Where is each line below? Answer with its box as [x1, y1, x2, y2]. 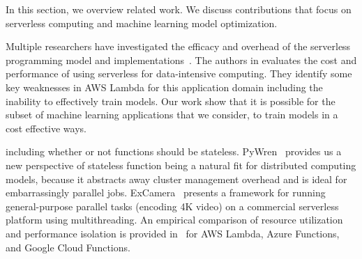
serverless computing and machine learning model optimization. [6, 15, 278, 30]
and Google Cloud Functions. [6, 240, 130, 254]
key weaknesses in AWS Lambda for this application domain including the [6, 79, 323, 94]
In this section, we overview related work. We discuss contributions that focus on [6, 2, 352, 16]
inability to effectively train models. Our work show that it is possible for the [6, 93, 335, 108]
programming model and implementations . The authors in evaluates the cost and [6, 52, 357, 67]
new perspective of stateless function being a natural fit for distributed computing [6, 157, 356, 172]
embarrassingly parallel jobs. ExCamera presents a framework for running [6, 185, 326, 200]
